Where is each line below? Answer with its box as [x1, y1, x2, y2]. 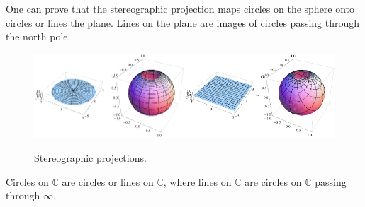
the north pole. [6, 29, 71, 44]
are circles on [245, 174, 302, 189]
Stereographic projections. [34, 150, 147, 165]
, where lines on [163, 174, 232, 189]
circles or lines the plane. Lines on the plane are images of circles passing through [6, 15, 360, 30]
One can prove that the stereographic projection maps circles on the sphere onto [6, 1, 355, 16]
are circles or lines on [62, 174, 154, 189]
